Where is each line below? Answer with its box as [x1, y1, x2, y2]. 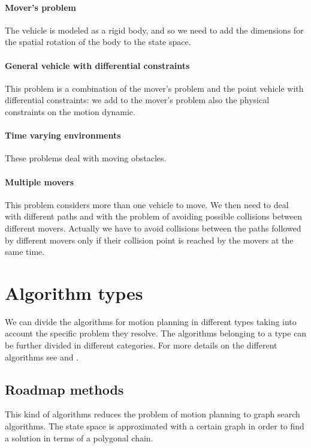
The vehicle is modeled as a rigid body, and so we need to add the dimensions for [5, 23, 304, 36]
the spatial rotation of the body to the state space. [5, 35, 191, 48]
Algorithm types [5, 280, 143, 305]
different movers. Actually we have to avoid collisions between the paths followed [5, 221, 301, 234]
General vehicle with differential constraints [5, 59, 190, 71]
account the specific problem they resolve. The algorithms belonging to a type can [5, 327, 307, 339]
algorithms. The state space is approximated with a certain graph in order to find [5, 420, 304, 432]
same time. [5, 245, 45, 258]
